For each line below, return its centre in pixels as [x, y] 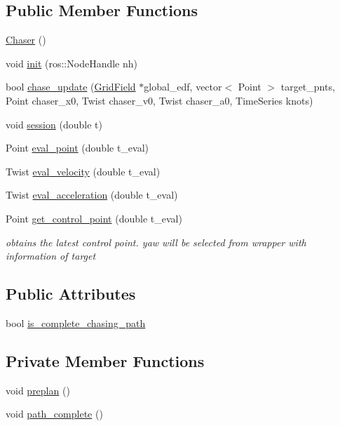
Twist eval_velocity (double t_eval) [83, 171]
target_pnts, [308, 87]
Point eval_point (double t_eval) [77, 148]
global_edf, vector [183, 87]
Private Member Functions [105, 360]
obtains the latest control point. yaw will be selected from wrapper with [156, 242]
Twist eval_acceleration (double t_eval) [92, 195]
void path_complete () [54, 414]
